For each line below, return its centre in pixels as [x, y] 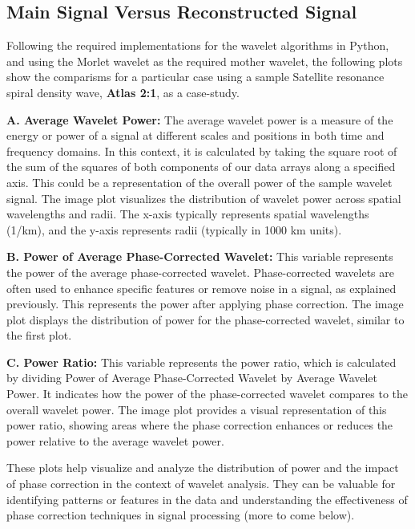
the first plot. [39, 335]
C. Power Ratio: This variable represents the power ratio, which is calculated [201, 362]
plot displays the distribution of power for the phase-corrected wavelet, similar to [205, 319]
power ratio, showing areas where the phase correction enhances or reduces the [200, 425]
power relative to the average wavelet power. [115, 440]
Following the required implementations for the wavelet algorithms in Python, [198, 45]
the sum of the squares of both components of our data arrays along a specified [201, 167]
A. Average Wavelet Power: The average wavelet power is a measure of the [200, 119]
